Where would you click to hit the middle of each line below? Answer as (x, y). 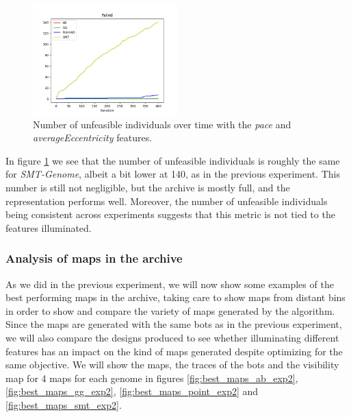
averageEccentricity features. (93, 138)
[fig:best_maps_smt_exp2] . (64, 404)
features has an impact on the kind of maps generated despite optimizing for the (174, 351)
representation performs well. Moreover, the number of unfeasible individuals (167, 201)
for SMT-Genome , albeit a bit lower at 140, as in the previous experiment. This (173, 174)
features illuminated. (49, 227)
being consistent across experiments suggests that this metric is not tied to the (170, 214)
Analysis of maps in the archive (94, 258)
